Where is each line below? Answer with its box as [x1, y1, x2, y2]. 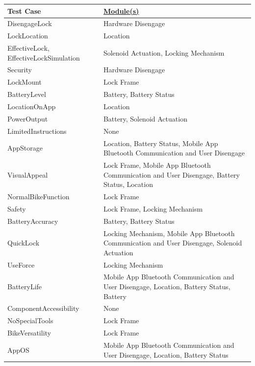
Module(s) [103, 5, 139, 16]
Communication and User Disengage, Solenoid [103, 238, 242, 248]
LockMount [7, 77, 42, 87]
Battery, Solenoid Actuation [103, 113, 187, 123]
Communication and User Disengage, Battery [103, 169, 240, 180]
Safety [7, 203, 26, 213]
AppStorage [7, 143, 43, 153]
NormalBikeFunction [7, 191, 70, 201]
